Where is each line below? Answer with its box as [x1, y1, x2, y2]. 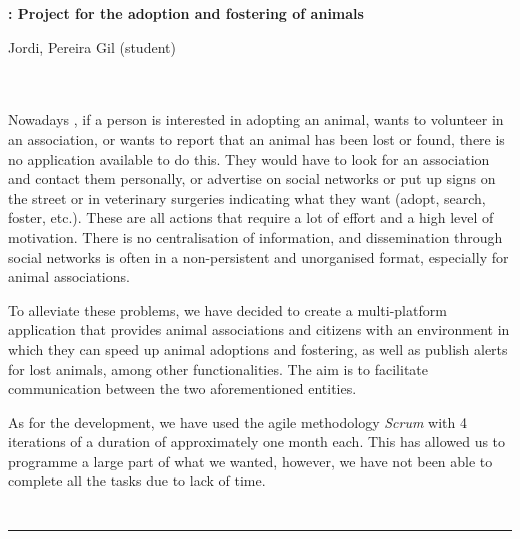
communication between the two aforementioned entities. [8, 378, 357, 399]
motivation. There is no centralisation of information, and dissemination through [8, 226, 503, 247]
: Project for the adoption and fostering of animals [8, 3, 364, 23]
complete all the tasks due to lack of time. [8, 470, 266, 491]
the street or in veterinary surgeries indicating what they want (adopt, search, [8, 187, 486, 208]
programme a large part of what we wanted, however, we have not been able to [8, 450, 493, 471]
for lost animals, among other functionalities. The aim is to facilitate [8, 358, 428, 379]
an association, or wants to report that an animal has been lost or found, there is [8, 128, 505, 149]
